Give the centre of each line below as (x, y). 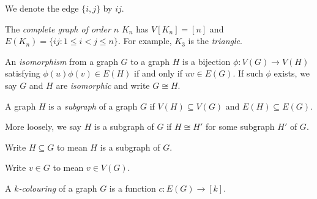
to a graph (150, 61)
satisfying (23, 73)
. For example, (145, 41)
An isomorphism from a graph (62, 61)
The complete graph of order (58, 28)
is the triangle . (215, 41)
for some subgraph (240, 126)
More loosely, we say (43, 126)
